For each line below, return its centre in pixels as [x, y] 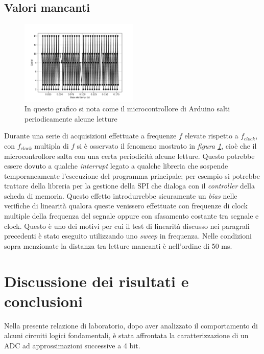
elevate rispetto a [211, 136]
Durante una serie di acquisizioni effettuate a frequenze [90, 136]
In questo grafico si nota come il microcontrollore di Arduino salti [127, 109]
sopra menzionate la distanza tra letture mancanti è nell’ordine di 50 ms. [118, 245]
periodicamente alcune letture [71, 118]
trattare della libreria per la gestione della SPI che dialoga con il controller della [129, 186]
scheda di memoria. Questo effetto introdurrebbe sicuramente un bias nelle [121, 195]
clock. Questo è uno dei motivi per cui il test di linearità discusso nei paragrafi [127, 226]
